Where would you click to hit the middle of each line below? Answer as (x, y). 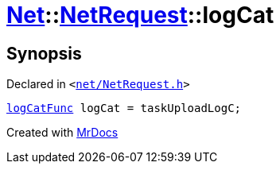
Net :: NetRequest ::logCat (140, 15)
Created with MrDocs (62, 133)
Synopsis (44, 53)
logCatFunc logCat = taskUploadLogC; (124, 108)
